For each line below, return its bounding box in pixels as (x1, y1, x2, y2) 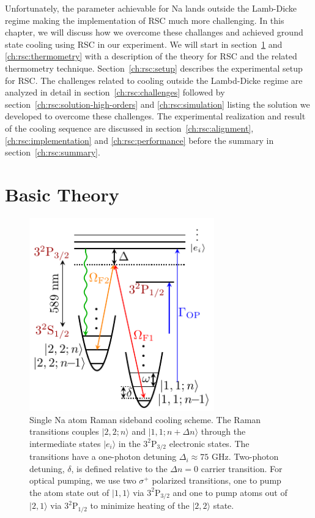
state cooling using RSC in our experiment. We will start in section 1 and (5, 37, 283, 50)
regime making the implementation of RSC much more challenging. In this (5, 13, 284, 26)
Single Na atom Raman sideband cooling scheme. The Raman (29, 413, 261, 426)
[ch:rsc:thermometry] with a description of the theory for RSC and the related (5, 50, 297, 62)
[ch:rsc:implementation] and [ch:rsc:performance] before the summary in (5, 133, 274, 146)
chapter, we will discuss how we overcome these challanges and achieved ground (5, 26, 303, 39)
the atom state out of (29, 486, 109, 498)
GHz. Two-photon (211, 450, 279, 463)
